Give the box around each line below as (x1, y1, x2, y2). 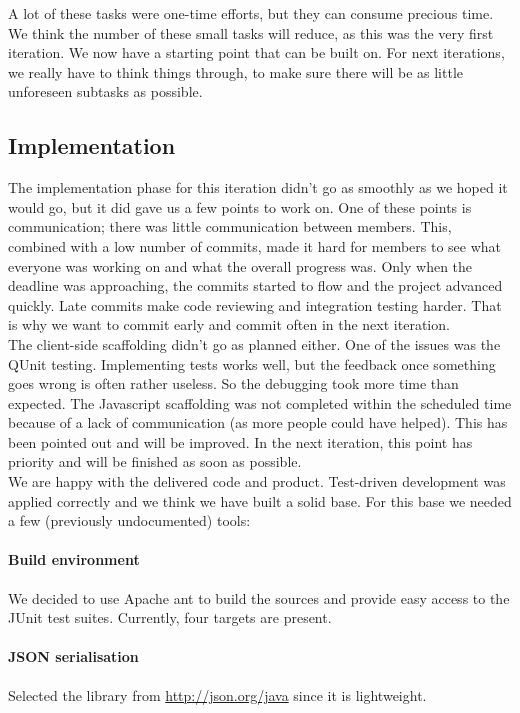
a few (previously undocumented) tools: (8, 510, 251, 531)
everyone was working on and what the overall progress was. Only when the (8, 255, 473, 276)
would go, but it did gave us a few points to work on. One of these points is (8, 196, 472, 217)
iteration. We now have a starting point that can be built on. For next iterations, (8, 42, 505, 63)
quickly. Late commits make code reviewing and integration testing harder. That (8, 294, 502, 315)
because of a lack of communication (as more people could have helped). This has (8, 412, 508, 433)
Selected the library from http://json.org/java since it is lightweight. (8, 684, 427, 705)
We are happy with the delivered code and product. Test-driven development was (8, 471, 506, 492)
